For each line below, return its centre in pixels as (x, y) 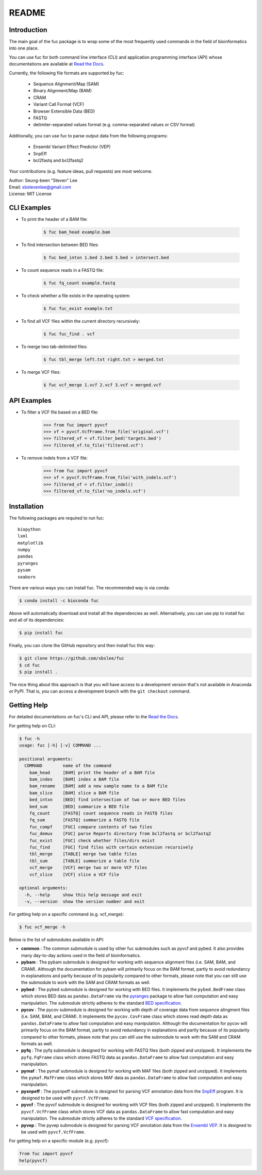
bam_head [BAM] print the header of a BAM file (92, 772)
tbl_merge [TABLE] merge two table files (83, 854)
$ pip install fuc (41, 633)
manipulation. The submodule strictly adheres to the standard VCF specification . (101, 1118)
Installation (26, 506)
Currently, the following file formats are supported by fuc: (66, 73)
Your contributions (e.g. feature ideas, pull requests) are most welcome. (81, 171)
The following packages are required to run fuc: (57, 518)
